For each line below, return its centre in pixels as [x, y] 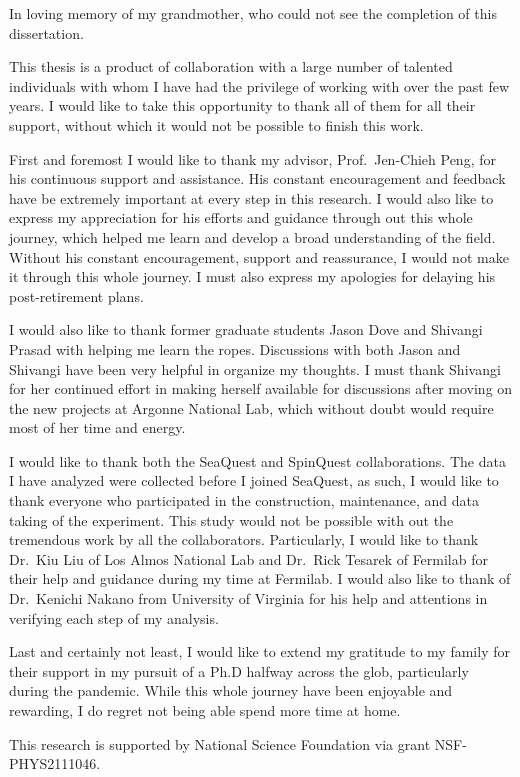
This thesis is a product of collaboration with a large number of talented [231, 66]
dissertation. [46, 32]
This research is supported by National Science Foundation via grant [220, 743]
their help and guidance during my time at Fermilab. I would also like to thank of [260, 578]
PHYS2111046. [55, 763]
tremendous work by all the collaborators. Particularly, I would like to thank [244, 539]
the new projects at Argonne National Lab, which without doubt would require [251, 407]
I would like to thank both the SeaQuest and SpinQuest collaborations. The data [257, 460]
